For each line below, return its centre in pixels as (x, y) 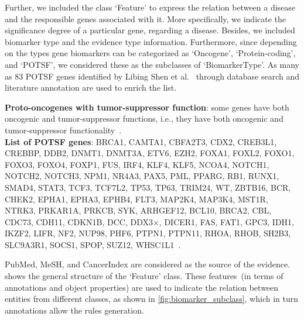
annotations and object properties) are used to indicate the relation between (142, 287)
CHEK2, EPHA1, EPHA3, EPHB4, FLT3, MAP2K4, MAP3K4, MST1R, (136, 199)
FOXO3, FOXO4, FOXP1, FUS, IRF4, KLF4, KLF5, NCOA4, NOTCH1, (137, 164)
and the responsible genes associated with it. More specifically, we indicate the (146, 18)
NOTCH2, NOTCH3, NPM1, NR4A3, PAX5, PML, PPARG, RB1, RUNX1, (142, 176)
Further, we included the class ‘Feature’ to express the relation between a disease (150, 7)
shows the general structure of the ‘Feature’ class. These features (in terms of (144, 276)
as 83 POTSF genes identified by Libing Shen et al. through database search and (152, 76)
